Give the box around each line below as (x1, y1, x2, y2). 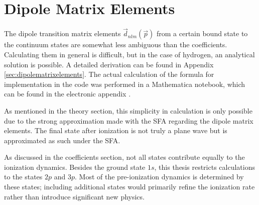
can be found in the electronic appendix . (4, 88, 131, 99)
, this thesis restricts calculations (154, 161, 255, 172)
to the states (4, 171, 43, 182)
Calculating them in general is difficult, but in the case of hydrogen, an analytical (4, 49, 255, 59)
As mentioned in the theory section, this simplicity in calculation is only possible (4, 105, 252, 116)
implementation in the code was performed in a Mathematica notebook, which (4, 78, 245, 89)
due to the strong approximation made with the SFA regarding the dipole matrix (4, 115, 253, 126)
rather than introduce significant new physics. (4, 191, 145, 201)
